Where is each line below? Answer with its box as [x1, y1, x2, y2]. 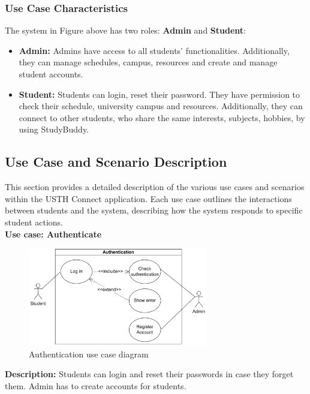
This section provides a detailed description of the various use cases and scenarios [5, 181, 305, 193]
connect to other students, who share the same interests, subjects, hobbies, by [19, 111, 305, 124]
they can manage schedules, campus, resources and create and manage [19, 56, 278, 68]
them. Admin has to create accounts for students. [5, 379, 186, 392]
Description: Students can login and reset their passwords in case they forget [5, 368, 294, 380]
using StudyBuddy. [19, 123, 89, 136]
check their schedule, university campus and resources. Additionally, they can [19, 100, 303, 112]
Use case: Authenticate [5, 227, 102, 240]
